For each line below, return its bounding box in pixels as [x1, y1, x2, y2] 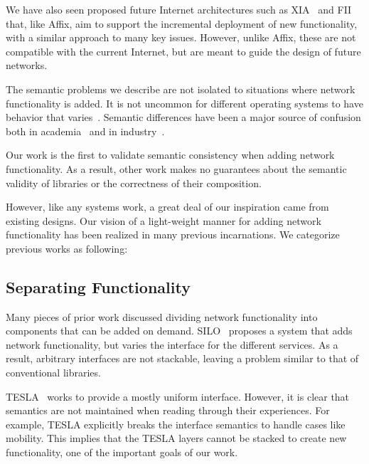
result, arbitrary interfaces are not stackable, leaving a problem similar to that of [6, 351, 359, 366]
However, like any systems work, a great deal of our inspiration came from [6, 199, 329, 214]
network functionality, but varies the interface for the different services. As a [6, 337, 338, 352]
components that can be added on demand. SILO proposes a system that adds [6, 323, 353, 338]
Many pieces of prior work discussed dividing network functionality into [6, 309, 318, 324]
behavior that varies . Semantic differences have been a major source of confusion [6, 110, 361, 125]
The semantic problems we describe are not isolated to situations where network [6, 81, 355, 96]
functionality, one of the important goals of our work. [6, 445, 238, 460]
